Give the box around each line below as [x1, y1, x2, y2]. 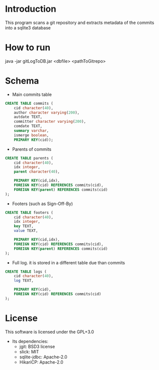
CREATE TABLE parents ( [5, 156, 54, 161]
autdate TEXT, [14, 115, 42, 119]
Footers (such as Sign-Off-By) [12, 201, 73, 207]
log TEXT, [14, 278, 34, 283]
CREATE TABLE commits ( [5, 101, 54, 106]
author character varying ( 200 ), [14, 110, 79, 115]
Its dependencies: [12, 338, 49, 344]
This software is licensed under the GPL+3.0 [5, 329, 94, 335]
